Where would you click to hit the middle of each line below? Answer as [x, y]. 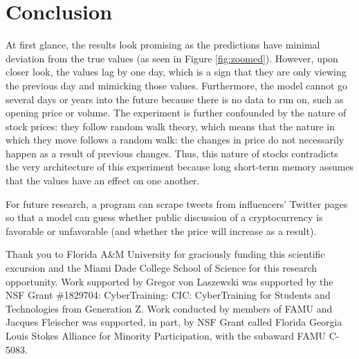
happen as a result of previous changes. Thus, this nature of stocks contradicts [172, 153]
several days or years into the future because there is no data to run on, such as [175, 99]
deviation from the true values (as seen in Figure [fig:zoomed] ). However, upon [172, 58]
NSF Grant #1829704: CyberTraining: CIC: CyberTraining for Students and [168, 295]
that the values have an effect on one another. [103, 181]
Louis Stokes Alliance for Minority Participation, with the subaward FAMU [166, 335]
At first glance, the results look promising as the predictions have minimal [163, 45]
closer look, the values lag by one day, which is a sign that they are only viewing [176, 72]
